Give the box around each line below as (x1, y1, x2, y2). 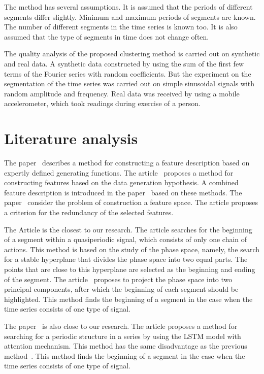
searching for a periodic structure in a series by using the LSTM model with (4, 330, 241, 341)
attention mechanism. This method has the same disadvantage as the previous (4, 341, 247, 351)
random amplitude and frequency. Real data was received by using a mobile (4, 88, 240, 98)
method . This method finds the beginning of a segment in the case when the (4, 350, 245, 361)
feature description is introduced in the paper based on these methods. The (4, 187, 242, 197)
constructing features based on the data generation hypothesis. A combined (4, 177, 239, 188)
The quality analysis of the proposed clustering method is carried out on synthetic (4, 48, 260, 59)
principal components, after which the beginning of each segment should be (4, 284, 239, 294)
